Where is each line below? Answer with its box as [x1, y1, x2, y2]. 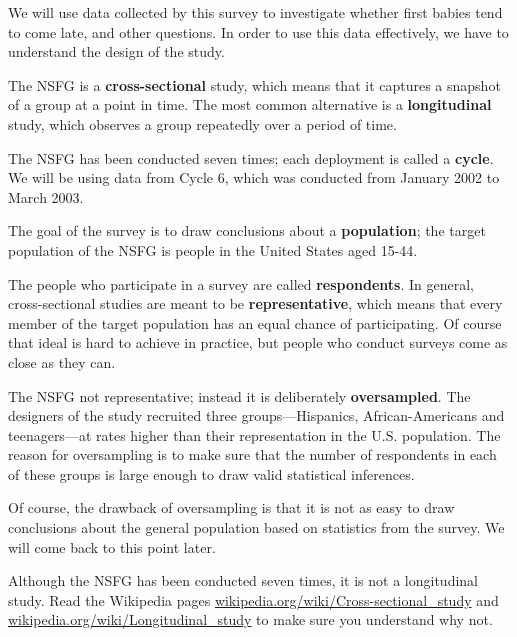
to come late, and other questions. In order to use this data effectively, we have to [8, 21, 509, 42]
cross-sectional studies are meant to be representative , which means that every [8, 293, 503, 314]
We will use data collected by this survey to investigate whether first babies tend [8, 2, 503, 22]
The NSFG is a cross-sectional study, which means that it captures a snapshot [8, 74, 501, 95]
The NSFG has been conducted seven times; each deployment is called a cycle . [8, 147, 494, 168]
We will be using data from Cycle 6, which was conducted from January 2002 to [8, 167, 500, 188]
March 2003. [8, 186, 84, 207]
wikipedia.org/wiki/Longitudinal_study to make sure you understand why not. [8, 609, 493, 630]
